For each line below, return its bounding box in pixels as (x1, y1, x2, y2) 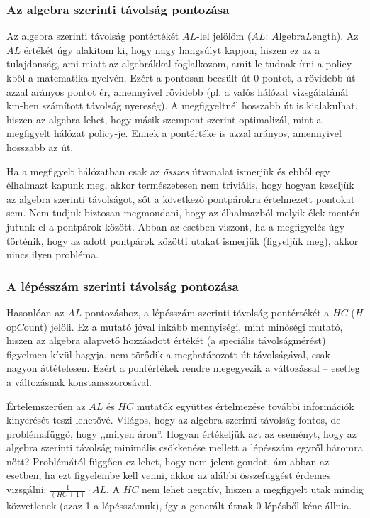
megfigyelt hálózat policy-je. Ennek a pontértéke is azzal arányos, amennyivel (6, 126, 342, 140)
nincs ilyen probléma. (6, 247, 99, 262)
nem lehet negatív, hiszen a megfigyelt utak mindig (142, 482, 364, 497)
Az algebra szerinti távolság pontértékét (6, 28, 179, 43)
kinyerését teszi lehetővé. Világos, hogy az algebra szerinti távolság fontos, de (6, 412, 341, 427)
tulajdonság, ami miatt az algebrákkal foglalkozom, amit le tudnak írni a (6, 56, 323, 71)
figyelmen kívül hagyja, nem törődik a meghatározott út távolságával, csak (6, 346, 330, 361)
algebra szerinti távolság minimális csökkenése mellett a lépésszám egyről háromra (6, 440, 363, 455)
